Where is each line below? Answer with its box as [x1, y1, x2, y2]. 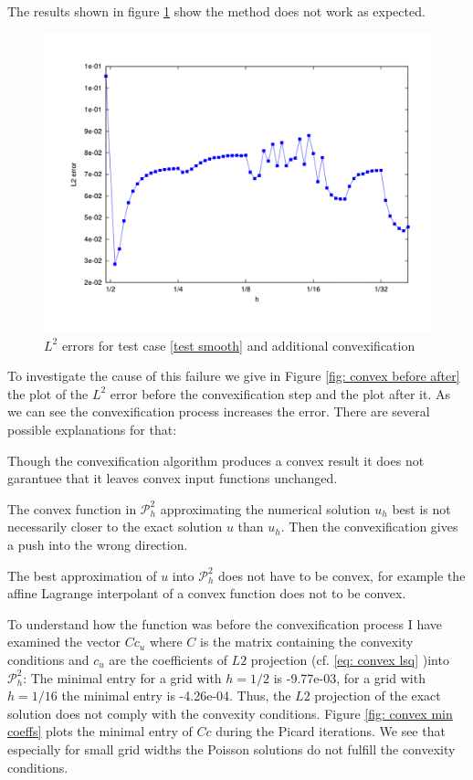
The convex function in [7, 499, 137, 518]
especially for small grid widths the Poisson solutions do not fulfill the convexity [7, 739, 456, 758]
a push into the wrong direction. [7, 535, 188, 554]
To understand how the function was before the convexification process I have [7, 614, 443, 633]
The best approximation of [7, 565, 157, 585]
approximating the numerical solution [160, 499, 371, 518]
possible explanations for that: [7, 420, 177, 439]
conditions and [7, 650, 89, 669]
